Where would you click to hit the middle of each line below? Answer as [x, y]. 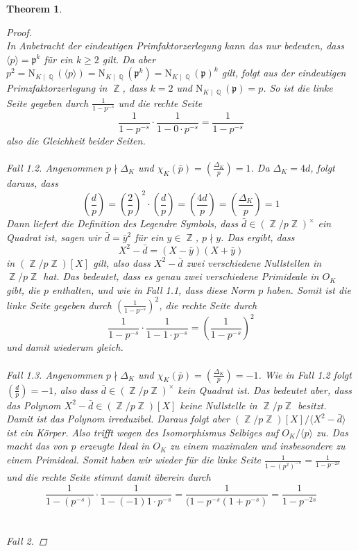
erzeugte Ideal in [114, 446]
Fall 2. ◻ [27, 540]
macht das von [37, 446]
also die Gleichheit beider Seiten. [76, 140]
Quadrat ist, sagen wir [54, 237]
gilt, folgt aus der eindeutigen [284, 73]
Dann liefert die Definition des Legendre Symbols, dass [122, 223]
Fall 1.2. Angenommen [55, 167]
